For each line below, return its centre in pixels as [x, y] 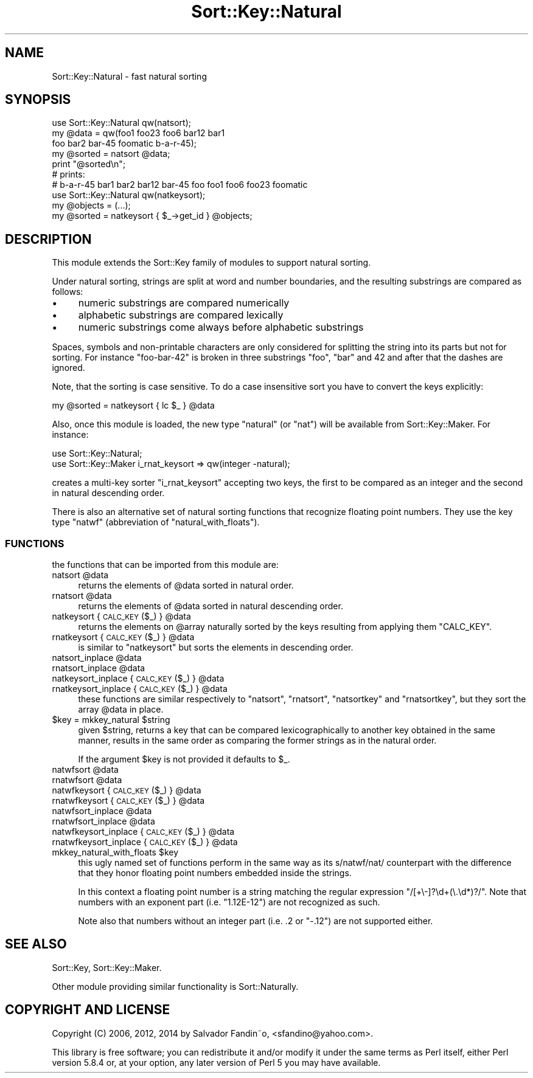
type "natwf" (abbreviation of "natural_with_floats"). [156, 522]
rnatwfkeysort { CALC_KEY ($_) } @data [128, 801]
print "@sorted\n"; [89, 164]
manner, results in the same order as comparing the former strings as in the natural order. [257, 741]
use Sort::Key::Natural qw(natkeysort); [129, 195]
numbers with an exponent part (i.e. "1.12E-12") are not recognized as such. [229, 902]
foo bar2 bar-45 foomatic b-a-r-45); [124, 143]
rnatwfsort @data [87, 780]
